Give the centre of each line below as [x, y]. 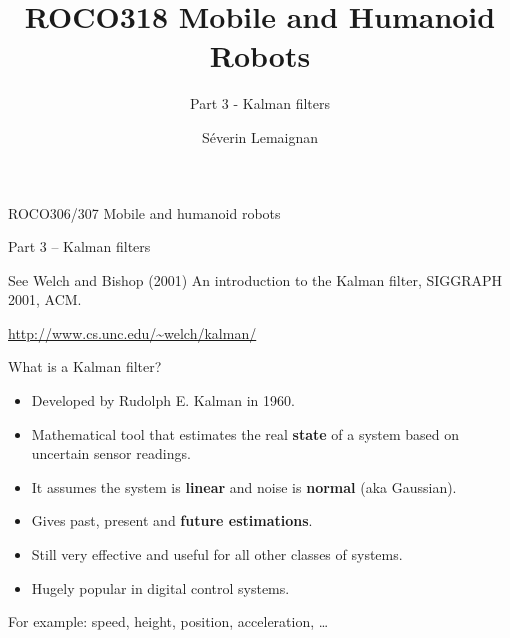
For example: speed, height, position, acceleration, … [168, 621]
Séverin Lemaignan [260, 136]
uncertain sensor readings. [111, 453]
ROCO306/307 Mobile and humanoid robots [144, 212]
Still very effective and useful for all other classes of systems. [217, 554]
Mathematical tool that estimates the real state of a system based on [245, 433]
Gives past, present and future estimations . [172, 520]
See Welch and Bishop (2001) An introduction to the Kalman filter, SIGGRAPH [255, 279]
